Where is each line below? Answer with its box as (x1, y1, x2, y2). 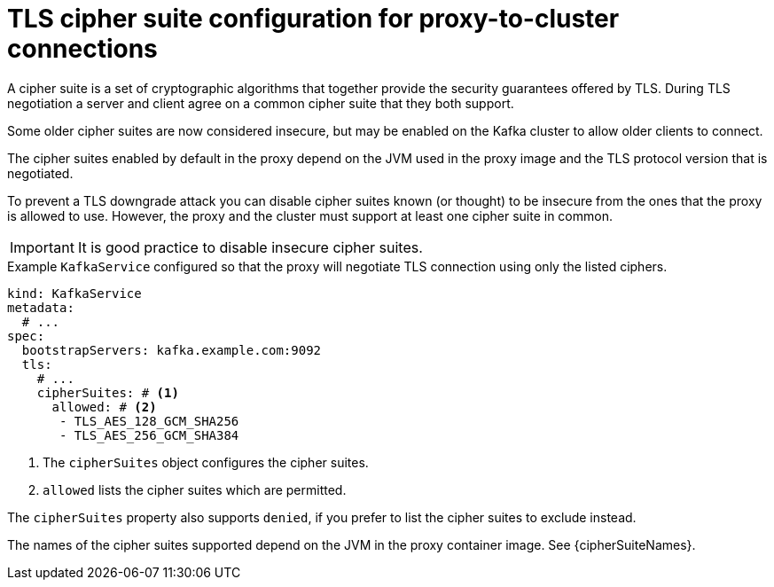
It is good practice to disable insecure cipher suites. (77, 238, 423, 256)
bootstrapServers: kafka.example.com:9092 (21, 342, 322, 357)
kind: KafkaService (7, 286, 142, 301)
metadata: (7, 300, 74, 315)
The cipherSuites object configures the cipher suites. (43, 454, 369, 470)
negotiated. (7, 165, 74, 181)
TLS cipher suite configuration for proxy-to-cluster (7, 4, 620, 34)
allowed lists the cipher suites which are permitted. (43, 481, 347, 497)
